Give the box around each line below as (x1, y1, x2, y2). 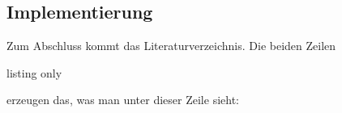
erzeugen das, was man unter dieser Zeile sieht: (6, 91, 239, 108)
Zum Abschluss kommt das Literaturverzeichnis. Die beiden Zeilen (6, 37, 336, 54)
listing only (6, 64, 62, 81)
